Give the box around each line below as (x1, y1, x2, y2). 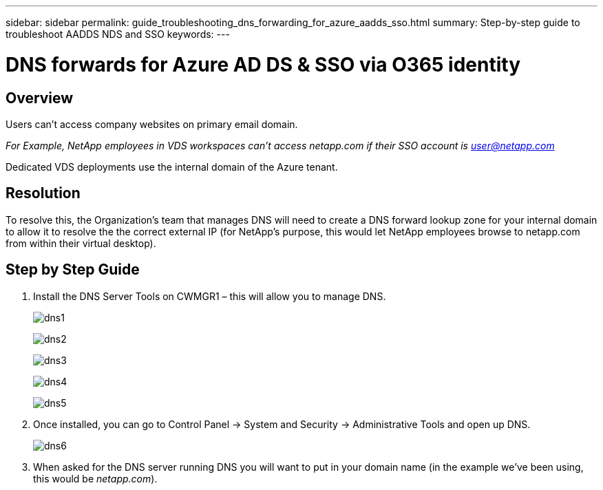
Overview (6, 89, 74, 107)
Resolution (6, 184, 81, 202)
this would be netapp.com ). (33, 472, 158, 484)
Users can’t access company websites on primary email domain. (6, 118, 298, 130)
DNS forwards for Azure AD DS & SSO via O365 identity (6, 52, 521, 76)
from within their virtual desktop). (6, 237, 156, 249)
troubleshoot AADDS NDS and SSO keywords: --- (6, 28, 230, 40)
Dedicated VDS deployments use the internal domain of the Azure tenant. (6, 160, 338, 173)
